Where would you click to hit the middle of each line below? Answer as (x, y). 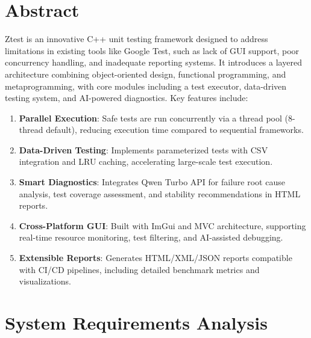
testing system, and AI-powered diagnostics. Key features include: (127, 98)
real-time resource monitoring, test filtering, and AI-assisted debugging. (151, 237)
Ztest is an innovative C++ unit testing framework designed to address (137, 39)
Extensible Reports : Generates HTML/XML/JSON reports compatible (155, 258)
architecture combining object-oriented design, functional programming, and (146, 74)
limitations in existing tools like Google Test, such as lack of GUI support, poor (152, 50)
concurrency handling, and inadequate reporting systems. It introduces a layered (153, 62)
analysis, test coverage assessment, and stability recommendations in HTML (160, 193)
